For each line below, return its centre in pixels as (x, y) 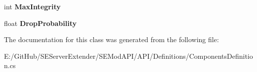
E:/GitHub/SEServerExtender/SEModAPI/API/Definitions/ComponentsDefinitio (128, 56)
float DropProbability (40, 23)
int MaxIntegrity (32, 6)
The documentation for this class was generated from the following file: (111, 39)
